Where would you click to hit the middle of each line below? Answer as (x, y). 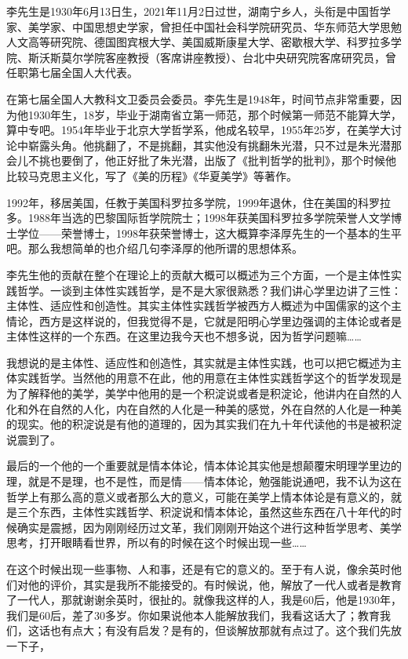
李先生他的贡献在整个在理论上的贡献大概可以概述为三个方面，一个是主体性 (199, 274)
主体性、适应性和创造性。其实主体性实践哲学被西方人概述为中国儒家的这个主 (204, 306)
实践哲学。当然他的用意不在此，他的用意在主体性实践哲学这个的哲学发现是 (209, 378)
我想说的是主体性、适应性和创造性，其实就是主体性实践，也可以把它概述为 (199, 362)
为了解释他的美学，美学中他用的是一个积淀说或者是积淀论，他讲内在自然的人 (204, 393)
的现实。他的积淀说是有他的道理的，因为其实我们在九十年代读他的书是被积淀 (204, 424)
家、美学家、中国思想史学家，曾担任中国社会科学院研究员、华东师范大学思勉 (204, 26)
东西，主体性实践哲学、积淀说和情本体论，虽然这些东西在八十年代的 (215, 512)
